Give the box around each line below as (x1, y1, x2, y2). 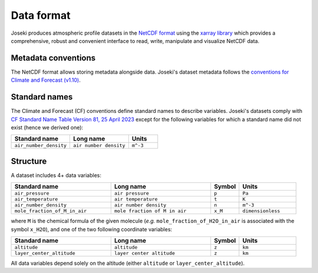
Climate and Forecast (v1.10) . (11, 76, 81, 84)
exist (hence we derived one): (11, 124, 84, 131)
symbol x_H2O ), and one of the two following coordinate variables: (11, 225, 173, 232)
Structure (11, 156, 47, 166)
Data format (11, 9, 71, 22)
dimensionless (242, 208, 280, 214)
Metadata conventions (11, 53, 96, 63)
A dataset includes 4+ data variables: (11, 171, 101, 179)
